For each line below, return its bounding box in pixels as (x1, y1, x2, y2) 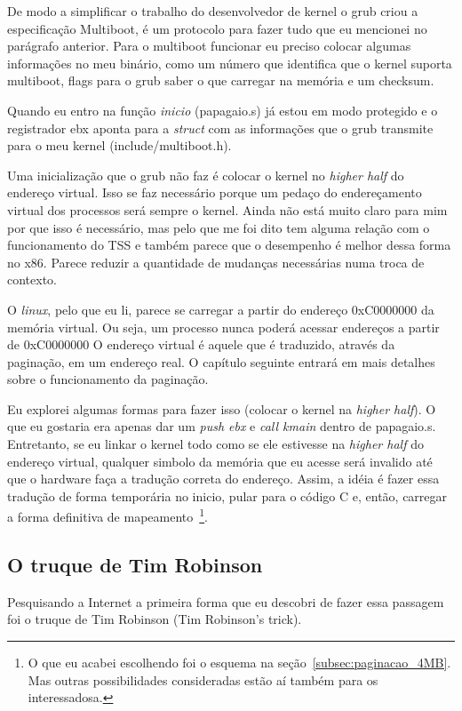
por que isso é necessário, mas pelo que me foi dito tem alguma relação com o (7, 218, 430, 236)
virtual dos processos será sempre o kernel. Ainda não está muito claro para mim (7, 200, 448, 219)
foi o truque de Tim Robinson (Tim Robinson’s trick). (7, 610, 302, 628)
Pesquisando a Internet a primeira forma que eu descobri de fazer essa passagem (7, 592, 444, 611)
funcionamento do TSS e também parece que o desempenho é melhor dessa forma (7, 236, 451, 254)
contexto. (7, 270, 57, 289)
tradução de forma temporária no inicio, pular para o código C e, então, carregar (7, 486, 448, 505)
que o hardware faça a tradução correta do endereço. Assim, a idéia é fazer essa (7, 469, 440, 488)
